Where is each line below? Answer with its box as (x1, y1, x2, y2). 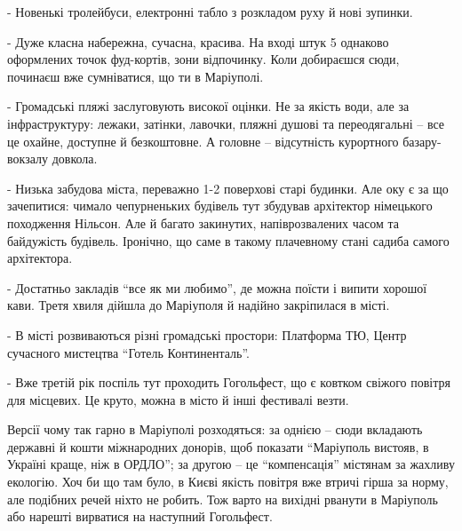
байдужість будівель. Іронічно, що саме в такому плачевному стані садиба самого (7, 231, 450, 250)
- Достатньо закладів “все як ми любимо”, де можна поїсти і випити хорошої (7, 278, 427, 297)
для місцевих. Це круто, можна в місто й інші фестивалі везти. (7, 390, 349, 408)
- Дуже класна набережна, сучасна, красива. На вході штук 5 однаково (7, 32, 389, 51)
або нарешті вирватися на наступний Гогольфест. (7, 507, 273, 526)
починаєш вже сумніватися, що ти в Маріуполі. (7, 67, 264, 85)
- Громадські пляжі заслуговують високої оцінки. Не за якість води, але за (7, 97, 410, 115)
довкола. (52, 149, 98, 168)
